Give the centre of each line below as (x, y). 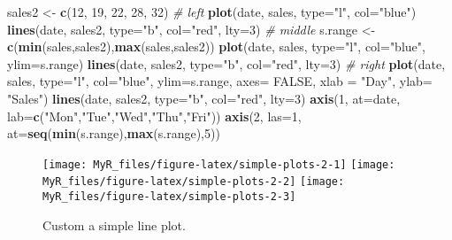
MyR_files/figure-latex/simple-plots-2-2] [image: (194, 182)
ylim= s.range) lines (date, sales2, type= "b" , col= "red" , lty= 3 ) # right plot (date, (226, 63)
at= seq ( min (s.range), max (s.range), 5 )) (114, 133)
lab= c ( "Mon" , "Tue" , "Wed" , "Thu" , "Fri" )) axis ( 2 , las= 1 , (154, 116)
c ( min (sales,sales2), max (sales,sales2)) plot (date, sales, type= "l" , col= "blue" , (216, 46)
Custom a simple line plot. (114, 225)
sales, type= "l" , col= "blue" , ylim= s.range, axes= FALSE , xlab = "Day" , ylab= (220, 81)
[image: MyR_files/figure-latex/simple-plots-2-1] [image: (219, 164)
